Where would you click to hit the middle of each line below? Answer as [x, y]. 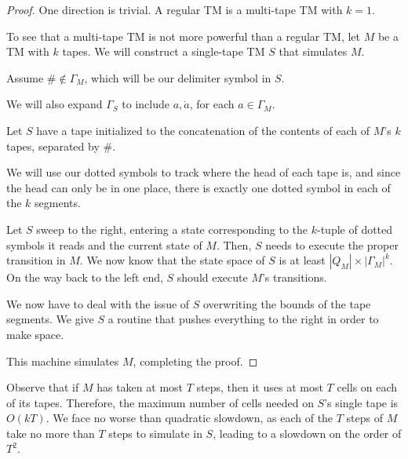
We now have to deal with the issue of [98, 303]
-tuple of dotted [355, 229]
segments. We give [50, 319]
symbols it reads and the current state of [104, 244]
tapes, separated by [53, 146]
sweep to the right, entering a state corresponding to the [172, 229]
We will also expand [55, 104]
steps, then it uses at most [260, 387]
